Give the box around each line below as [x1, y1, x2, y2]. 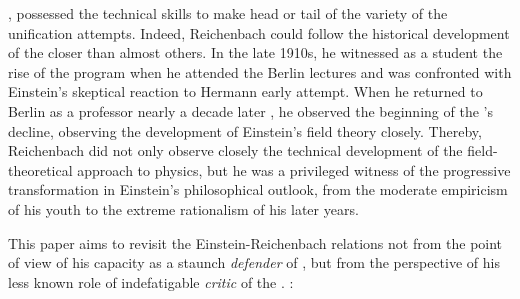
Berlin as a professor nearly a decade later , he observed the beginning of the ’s [8, 100, 493, 121]
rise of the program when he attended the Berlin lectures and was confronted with [8, 61, 512, 82]
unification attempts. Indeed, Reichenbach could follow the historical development [8, 22, 510, 43]
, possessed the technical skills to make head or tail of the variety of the [8, 3, 448, 23]
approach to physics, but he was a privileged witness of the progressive [77, 159, 511, 180]
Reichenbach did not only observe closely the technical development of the [8, 140, 463, 161]
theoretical [8, 159, 73, 180]
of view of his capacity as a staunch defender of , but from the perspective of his [8, 252, 500, 273]
